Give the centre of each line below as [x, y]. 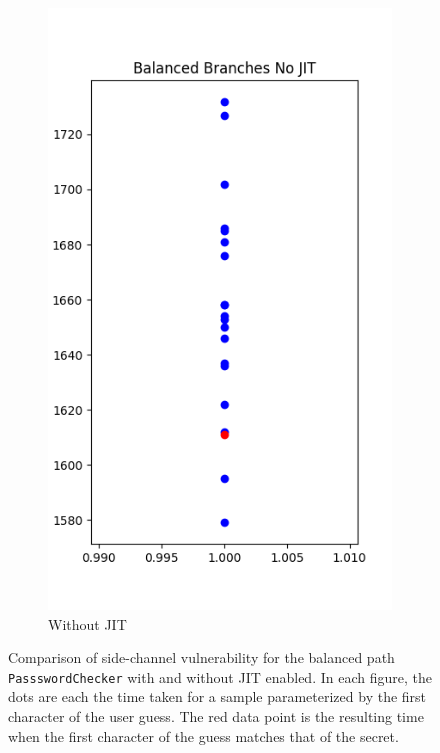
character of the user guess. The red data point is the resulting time [216, 716]
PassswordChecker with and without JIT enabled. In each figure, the [220, 676]
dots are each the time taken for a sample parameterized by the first [217, 696]
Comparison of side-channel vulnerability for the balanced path [201, 657]
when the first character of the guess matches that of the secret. [203, 735]
